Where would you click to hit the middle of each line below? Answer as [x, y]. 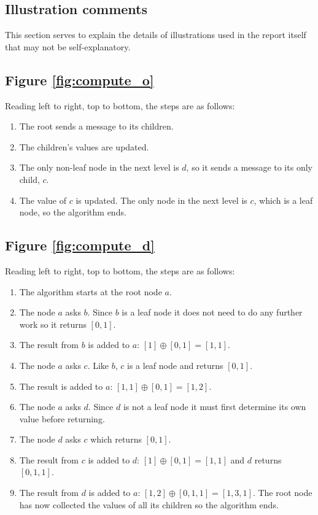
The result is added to [61, 386]
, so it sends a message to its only [249, 167]
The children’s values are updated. [84, 146]
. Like [98, 365]
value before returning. [62, 418]
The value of [43, 200]
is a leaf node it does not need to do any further [212, 312]
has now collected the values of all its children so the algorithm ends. [149, 504]
